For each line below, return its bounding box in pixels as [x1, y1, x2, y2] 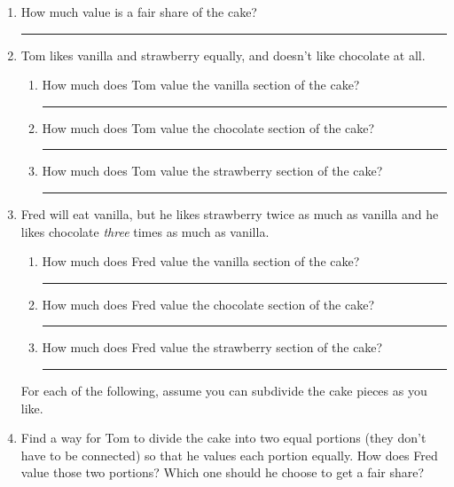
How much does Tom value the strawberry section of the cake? [42, 161, 383, 180]
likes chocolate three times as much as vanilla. [20, 222, 270, 240]
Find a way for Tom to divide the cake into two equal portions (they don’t [20, 428, 427, 447]
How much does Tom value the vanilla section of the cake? [42, 75, 360, 94]
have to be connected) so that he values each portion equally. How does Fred [20, 445, 438, 464]
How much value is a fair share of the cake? [20, 3, 257, 20]
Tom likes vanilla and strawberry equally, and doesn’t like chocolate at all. [20, 45, 426, 64]
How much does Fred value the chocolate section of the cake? [42, 295, 375, 313]
